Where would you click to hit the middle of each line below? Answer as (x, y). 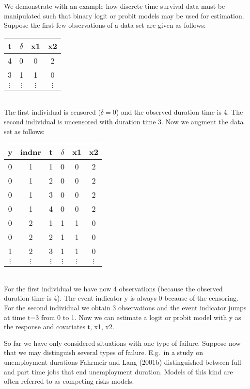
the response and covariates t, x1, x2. (59, 327)
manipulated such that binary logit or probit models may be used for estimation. (124, 15)
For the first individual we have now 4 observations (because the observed (113, 288)
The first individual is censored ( (52, 112)
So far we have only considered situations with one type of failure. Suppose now (122, 343)
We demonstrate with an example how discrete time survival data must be (115, 6)
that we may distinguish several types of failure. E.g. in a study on (103, 352)
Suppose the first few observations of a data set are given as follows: (105, 25)
